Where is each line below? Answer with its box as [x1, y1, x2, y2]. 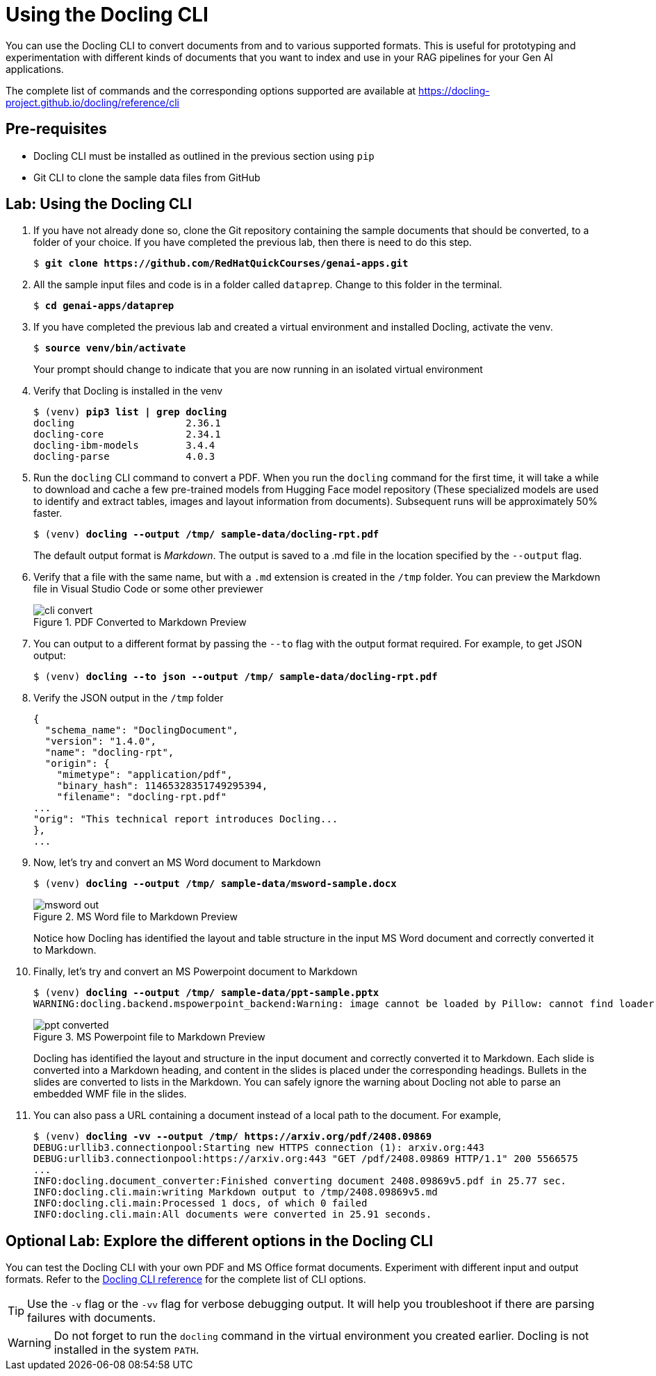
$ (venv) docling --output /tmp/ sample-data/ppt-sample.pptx [33, 987, 379, 999]
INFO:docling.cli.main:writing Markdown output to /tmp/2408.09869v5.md [33, 1186, 438, 1198]
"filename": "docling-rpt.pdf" [56, 791, 227, 803]
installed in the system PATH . [54, 1343, 199, 1357]
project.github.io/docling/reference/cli [6, 96, 179, 108]
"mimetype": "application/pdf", [56, 769, 233, 781]
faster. [33, 507, 63, 520]
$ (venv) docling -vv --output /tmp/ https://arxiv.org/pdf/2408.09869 [33, 1131, 432, 1143]
